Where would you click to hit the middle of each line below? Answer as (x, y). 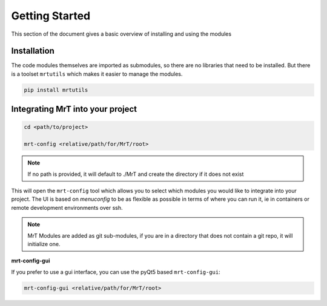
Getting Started (51, 16)
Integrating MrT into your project (74, 109)
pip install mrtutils (56, 90)
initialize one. (44, 244)
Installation (33, 51)
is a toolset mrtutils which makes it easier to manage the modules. (97, 74)
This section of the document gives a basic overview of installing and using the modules (121, 34)
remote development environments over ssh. (67, 207)
